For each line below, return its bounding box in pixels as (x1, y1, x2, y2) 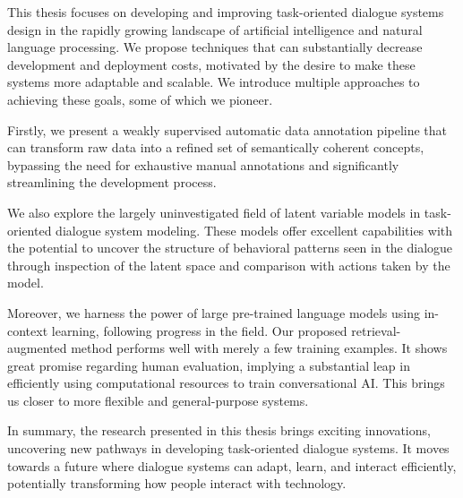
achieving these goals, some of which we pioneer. (7, 90, 273, 108)
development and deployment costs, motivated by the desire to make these (7, 55, 416, 73)
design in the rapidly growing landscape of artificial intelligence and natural (7, 20, 423, 39)
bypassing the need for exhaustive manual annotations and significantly (7, 155, 399, 174)
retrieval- (351, 321, 401, 339)
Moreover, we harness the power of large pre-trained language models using (7, 303, 421, 322)
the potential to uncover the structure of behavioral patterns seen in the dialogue (7, 238, 453, 257)
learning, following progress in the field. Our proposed (51, 321, 347, 339)
